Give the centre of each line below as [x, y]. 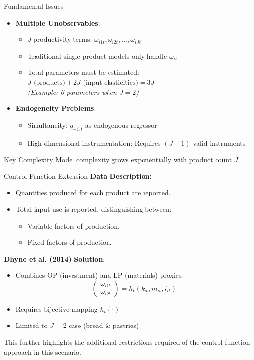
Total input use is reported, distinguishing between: [93, 209]
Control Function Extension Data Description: [78, 176]
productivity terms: [63, 39]
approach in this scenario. [43, 351]
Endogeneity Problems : [56, 108]
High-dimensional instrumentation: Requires [94, 143]
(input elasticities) [110, 82]
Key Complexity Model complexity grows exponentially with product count [118, 159]
